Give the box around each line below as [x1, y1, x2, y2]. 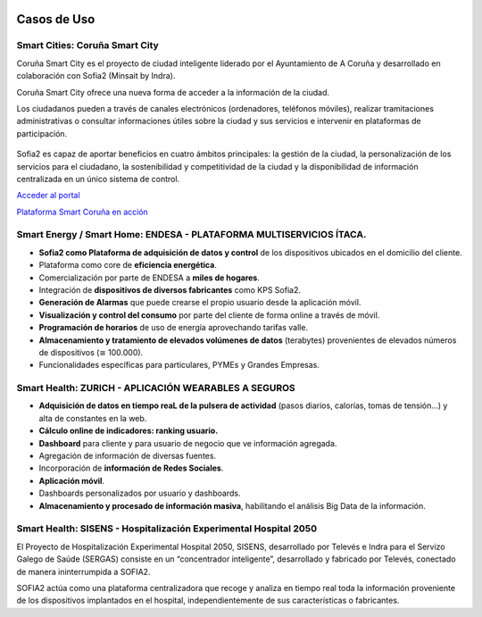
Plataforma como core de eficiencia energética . [38, 260, 218, 271]
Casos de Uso [16, 12, 96, 27]
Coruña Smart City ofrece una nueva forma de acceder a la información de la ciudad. [16, 87, 330, 97]
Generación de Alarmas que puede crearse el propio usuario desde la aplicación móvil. [38, 297, 361, 308]
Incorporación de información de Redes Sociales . [38, 463, 224, 473]
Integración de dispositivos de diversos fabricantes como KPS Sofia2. [38, 284, 301, 295]
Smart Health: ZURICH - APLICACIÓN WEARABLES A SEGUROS [16, 382, 295, 395]
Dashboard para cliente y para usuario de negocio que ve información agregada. [38, 438, 337, 448]
